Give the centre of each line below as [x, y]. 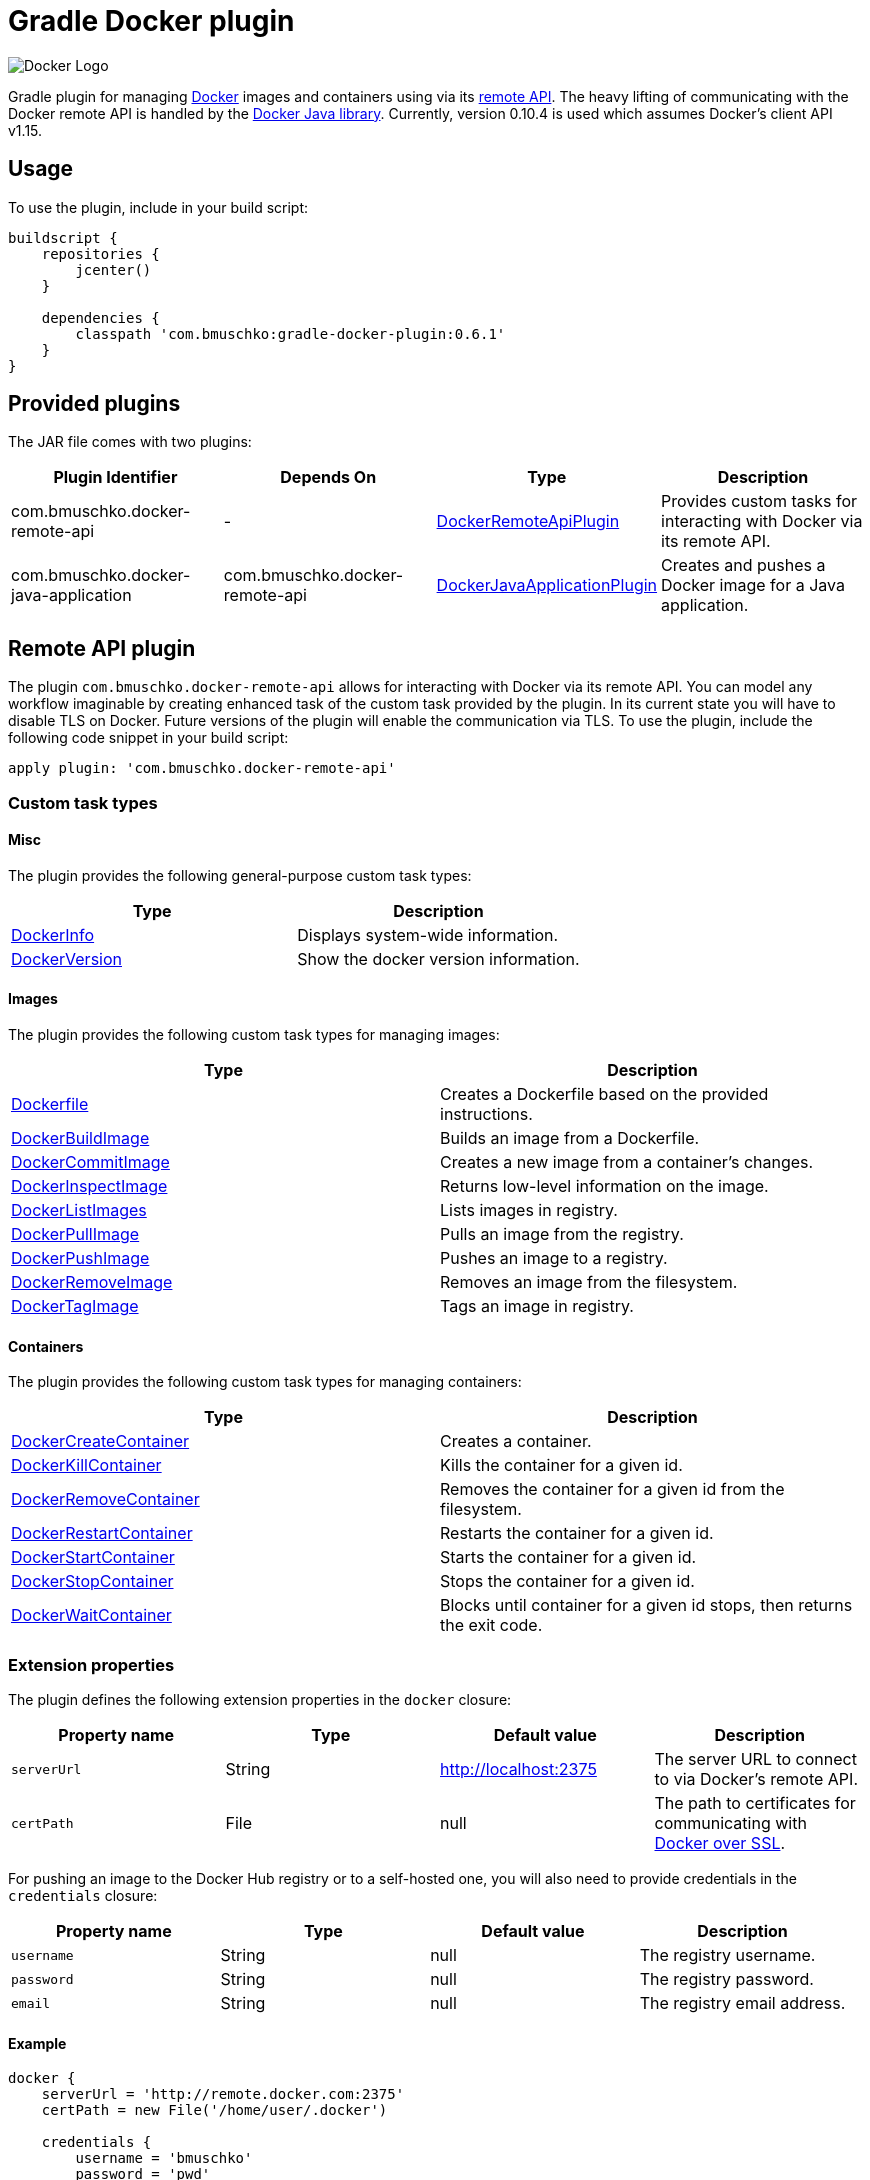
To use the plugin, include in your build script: [158, 207]
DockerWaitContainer [91, 1615]
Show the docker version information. [438, 958]
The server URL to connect [755, 1759]
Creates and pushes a [743, 565]
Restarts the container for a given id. [577, 1533]
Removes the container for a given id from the [612, 1489]
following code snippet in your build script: [148, 738]
